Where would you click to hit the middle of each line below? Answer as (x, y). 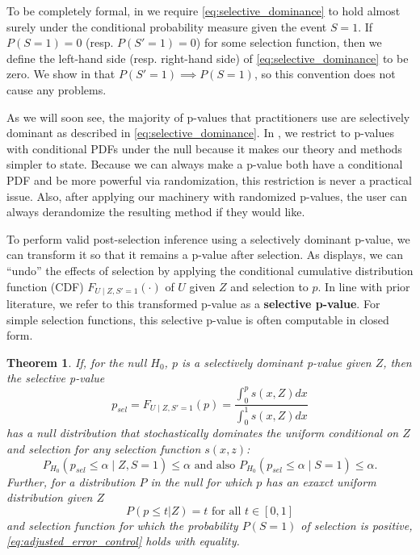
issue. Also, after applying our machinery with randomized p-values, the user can (207, 196)
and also (215, 465)
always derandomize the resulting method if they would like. (156, 212)
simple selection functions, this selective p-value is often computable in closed (198, 319)
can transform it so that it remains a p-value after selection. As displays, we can (205, 255)
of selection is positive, (357, 525)
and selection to (269, 286)
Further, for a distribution (71, 481)
